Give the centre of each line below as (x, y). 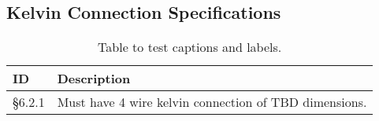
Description (94, 79)
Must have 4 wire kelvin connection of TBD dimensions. (212, 102)
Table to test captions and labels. (190, 47)
